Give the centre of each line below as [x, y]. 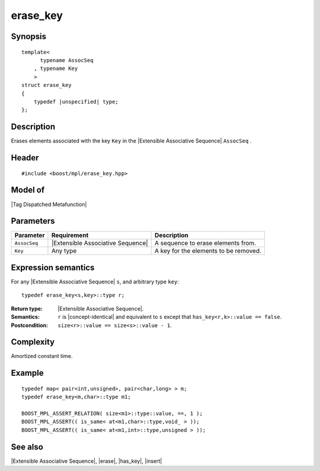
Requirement [70, 236]
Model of [28, 190]
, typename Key [56, 69]
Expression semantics [53, 267]
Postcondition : [30, 325]
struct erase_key [47, 85]
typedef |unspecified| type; [76, 101]
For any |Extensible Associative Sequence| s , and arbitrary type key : [95, 282]
